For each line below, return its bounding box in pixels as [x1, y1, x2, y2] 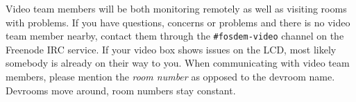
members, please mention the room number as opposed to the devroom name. [6, 69, 335, 84]
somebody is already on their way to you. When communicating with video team [6, 56, 350, 70]
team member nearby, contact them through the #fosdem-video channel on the [6, 28, 344, 43]
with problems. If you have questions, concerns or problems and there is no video [6, 15, 350, 29]
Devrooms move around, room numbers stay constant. [6, 83, 236, 97]
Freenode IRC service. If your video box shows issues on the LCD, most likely [6, 42, 337, 56]
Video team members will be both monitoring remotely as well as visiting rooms [6, 1, 347, 15]
